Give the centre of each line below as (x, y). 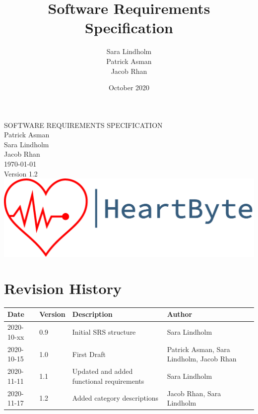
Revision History (63, 288)
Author (180, 314)
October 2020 (129, 88)
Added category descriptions (115, 398)
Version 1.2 (21, 173)
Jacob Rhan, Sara (194, 393)
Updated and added (102, 371)
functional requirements (108, 381)
